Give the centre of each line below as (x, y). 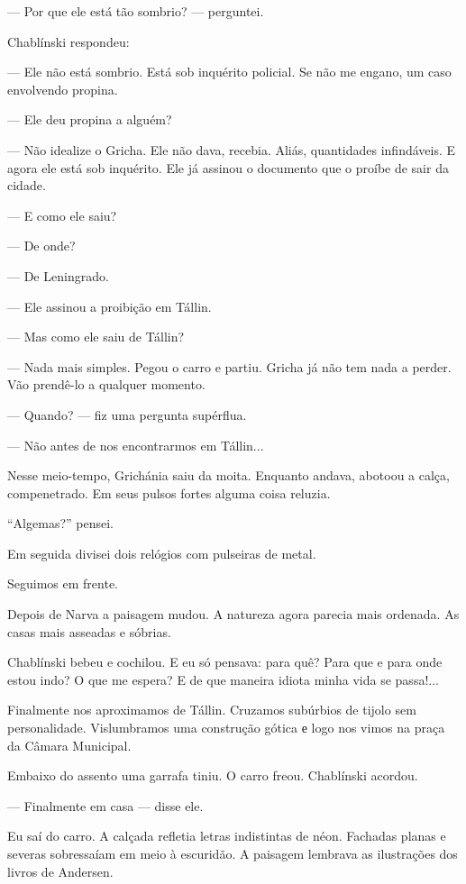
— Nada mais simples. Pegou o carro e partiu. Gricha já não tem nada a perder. (229, 366)
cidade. (27, 185)
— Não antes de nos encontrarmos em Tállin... (136, 445)
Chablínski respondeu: (69, 41)
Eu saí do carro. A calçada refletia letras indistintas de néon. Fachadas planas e (227, 836)
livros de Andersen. (60, 871)
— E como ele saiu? (62, 215)
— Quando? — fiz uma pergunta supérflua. (127, 414)
